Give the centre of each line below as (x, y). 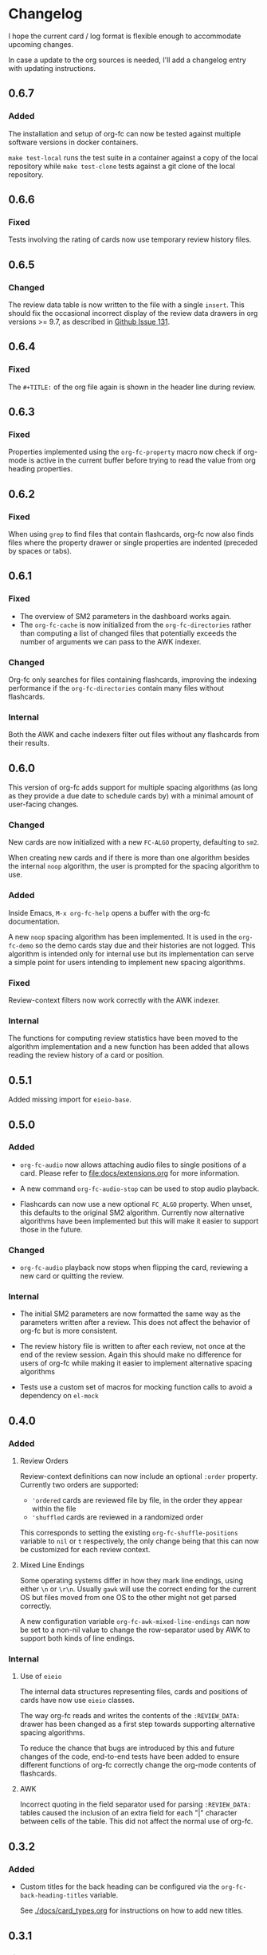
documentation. (34, 921)
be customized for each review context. (85, 1550)
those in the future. (51, 1229)
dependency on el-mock (59, 1396)
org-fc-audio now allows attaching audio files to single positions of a (133, 1165)
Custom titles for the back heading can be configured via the (120, 1886)
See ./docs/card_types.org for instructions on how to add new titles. (132, 1910)
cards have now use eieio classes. (77, 1701)
